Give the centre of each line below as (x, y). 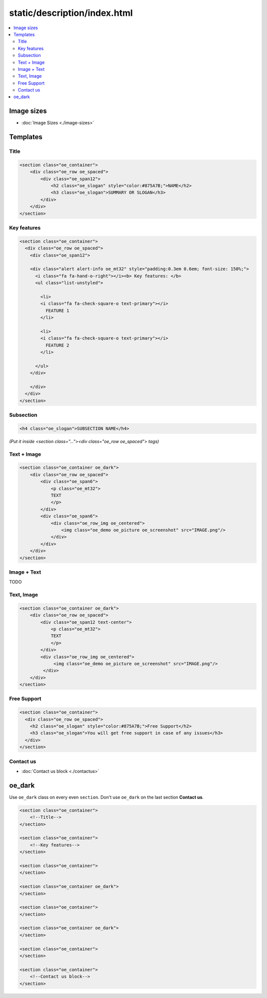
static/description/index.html (71, 13)
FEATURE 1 (57, 310)
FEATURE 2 (57, 345)
